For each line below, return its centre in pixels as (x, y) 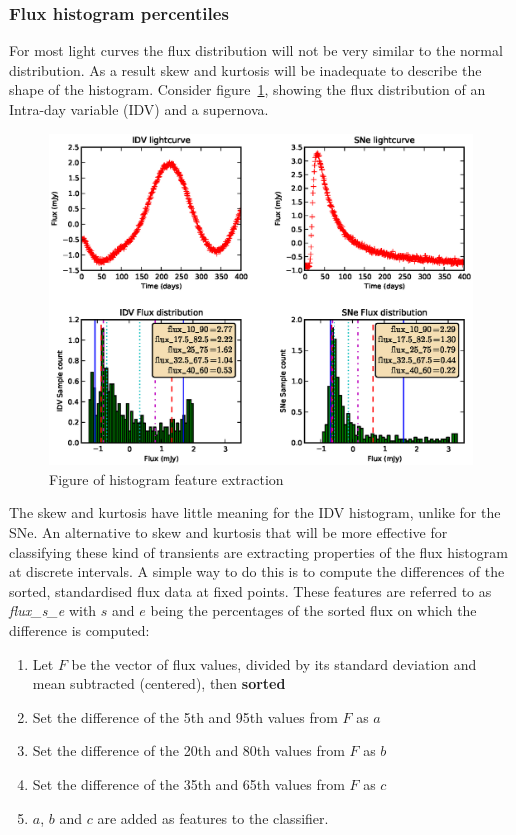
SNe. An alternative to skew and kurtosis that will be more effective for (228, 532)
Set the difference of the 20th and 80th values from (188, 750)
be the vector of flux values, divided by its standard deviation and (274, 663)
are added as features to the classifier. (213, 817)
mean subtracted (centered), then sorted (159, 683)
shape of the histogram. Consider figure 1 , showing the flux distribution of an (247, 89)
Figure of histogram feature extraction (166, 478)
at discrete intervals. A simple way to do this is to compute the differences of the (257, 571)
